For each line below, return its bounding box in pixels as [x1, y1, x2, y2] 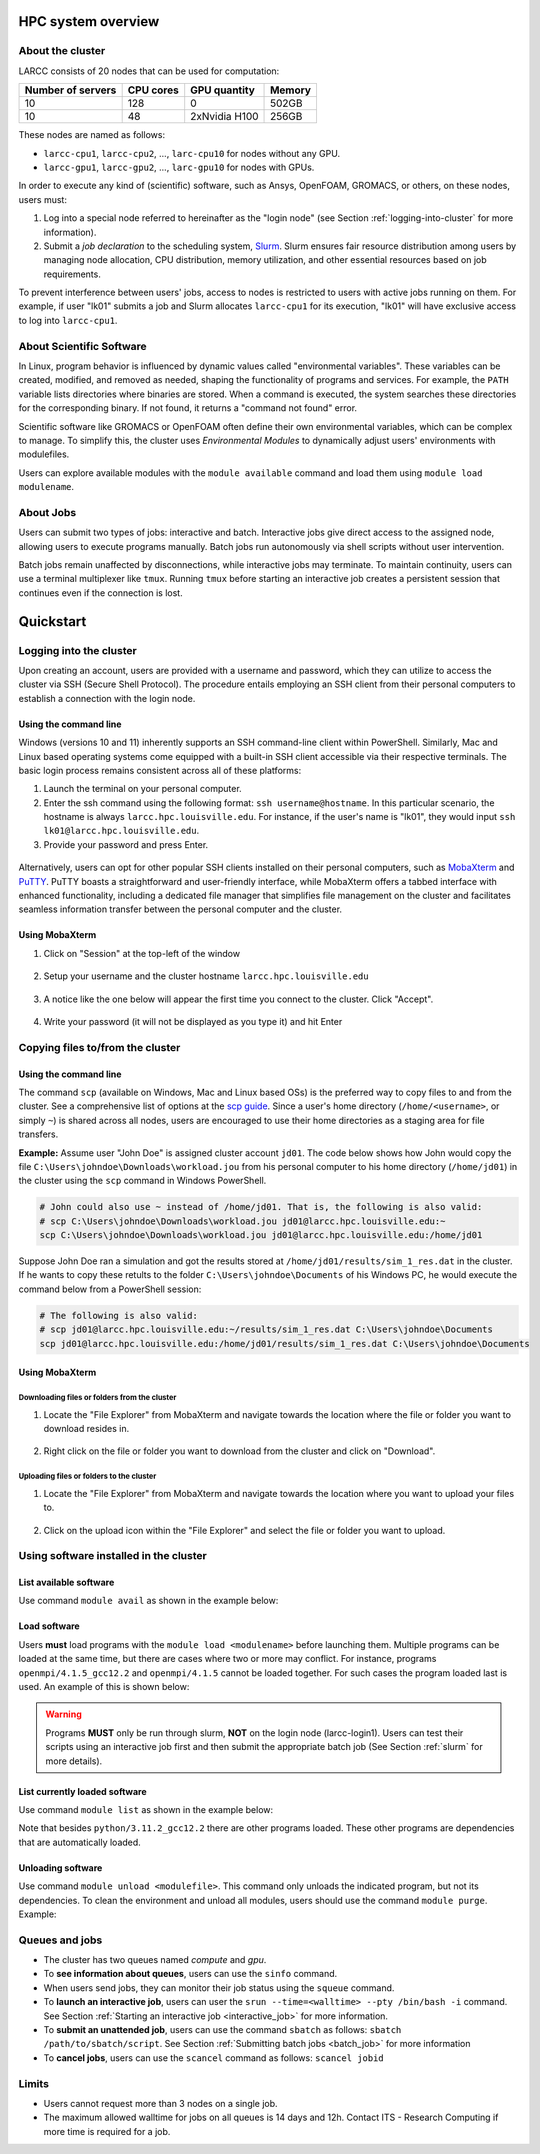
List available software [18, 1576, 115, 1589]
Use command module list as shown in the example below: [18, 1803, 274, 1815]
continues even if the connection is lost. [18, 586, 184, 599]
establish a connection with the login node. [18, 692, 196, 704]
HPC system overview [18, 13, 160, 30]
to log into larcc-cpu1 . [18, 314, 118, 326]
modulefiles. [18, 448, 70, 460]
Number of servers [24, 83, 117, 97]
